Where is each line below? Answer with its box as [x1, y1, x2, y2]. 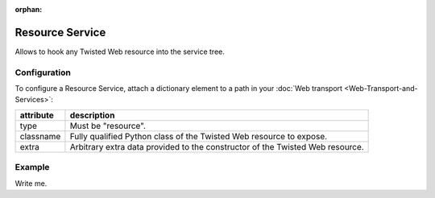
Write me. [14, 178, 48, 188]
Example [14, 162, 50, 173]
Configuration [14, 67, 72, 78]
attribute [19, 109, 54, 121]
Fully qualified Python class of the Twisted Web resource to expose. [69, 130, 328, 142]
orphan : [14, 5, 43, 14]
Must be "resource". [69, 120, 147, 131]
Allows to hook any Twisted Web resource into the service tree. [14, 47, 226, 56]
